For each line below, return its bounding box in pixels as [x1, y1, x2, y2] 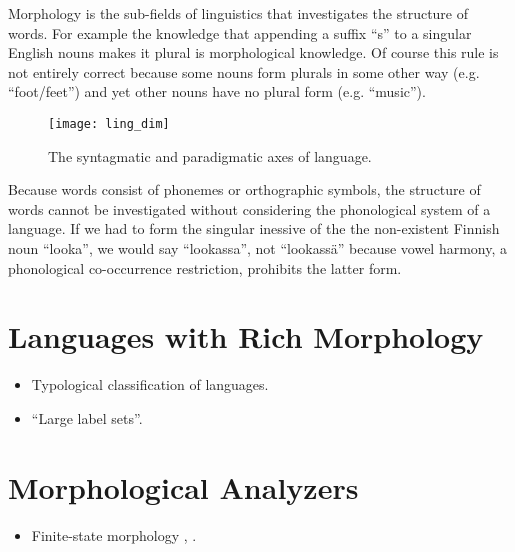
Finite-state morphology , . [31, 524, 197, 545]
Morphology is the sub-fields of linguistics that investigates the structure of [8, 3, 469, 23]
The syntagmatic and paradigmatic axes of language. [48, 145, 372, 166]
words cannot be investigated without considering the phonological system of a [8, 198, 491, 219]
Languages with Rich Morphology [8, 316, 484, 357]
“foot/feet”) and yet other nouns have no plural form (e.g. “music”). [8, 81, 426, 102]
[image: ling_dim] [48, 116, 170, 131]
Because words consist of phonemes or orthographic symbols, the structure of [8, 179, 481, 200]
